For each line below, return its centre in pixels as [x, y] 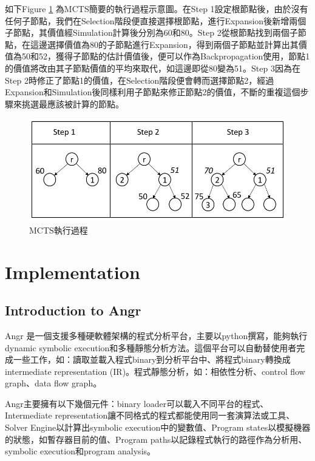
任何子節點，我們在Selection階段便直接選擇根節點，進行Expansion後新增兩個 [156, 20]
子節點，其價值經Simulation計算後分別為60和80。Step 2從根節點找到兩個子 [151, 32]
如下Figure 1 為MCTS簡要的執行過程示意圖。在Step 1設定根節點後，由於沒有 [157, 8]
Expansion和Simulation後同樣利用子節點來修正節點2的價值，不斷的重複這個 [153, 92]
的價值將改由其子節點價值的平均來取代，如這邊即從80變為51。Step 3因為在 [153, 68]
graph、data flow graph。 [53, 383]
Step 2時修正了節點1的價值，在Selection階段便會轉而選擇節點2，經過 [140, 80]
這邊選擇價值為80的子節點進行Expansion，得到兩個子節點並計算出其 [164, 44]
